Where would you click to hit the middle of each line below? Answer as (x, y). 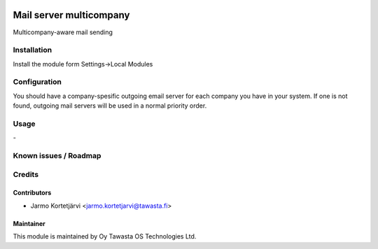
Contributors (32, 193)
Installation (33, 50)
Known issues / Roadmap (57, 156)
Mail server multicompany (71, 15)
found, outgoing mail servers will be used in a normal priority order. (110, 106)
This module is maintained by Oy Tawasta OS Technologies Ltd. (105, 236)
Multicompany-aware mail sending (63, 32)
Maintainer (29, 223)
